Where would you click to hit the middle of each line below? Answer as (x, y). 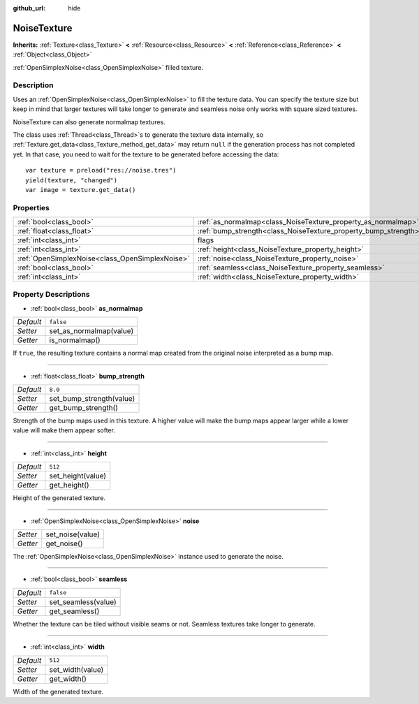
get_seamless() (74, 611)
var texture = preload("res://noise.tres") (101, 170)
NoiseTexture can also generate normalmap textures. (89, 122)
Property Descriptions (51, 295)
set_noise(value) (73, 534)
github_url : (29, 8)
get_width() (68, 679)
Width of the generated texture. (58, 691)
